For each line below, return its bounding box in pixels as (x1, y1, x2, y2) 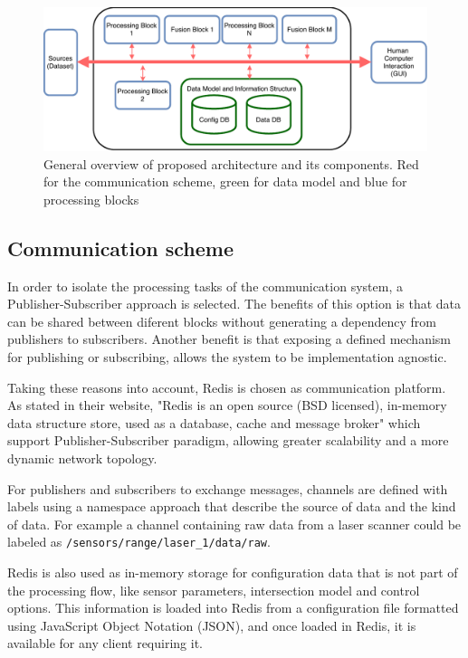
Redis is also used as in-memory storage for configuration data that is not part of (7, 562, 458, 581)
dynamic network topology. (7, 448, 158, 467)
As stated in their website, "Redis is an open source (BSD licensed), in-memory (7, 396, 447, 415)
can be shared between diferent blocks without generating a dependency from (7, 311, 436, 330)
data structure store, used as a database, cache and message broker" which (7, 413, 421, 432)
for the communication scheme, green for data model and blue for (43, 172, 407, 191)
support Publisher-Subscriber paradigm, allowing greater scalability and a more (7, 431, 449, 450)
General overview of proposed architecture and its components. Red (43, 154, 419, 173)
